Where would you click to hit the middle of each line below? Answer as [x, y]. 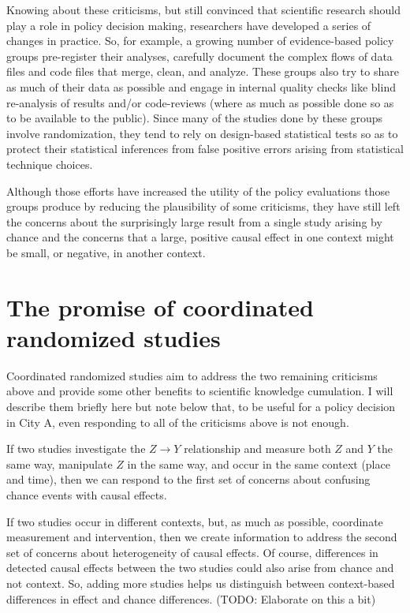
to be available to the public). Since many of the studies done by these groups [195, 118]
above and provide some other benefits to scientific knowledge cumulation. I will [200, 391]
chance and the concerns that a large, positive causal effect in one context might [200, 237]
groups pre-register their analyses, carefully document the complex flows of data [199, 56]
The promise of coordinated [160, 306]
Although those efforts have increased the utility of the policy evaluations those [198, 191]
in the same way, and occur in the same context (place [259, 463]
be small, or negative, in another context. [106, 252]
